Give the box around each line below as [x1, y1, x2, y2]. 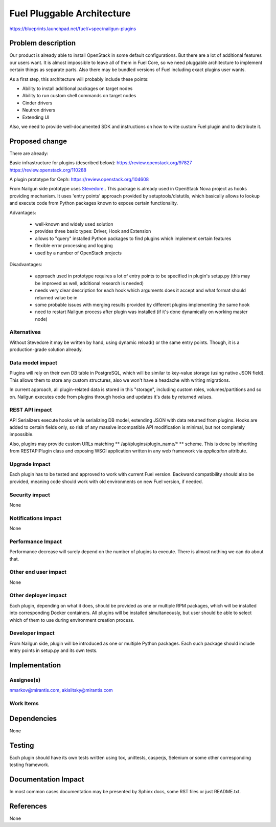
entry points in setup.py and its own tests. [9, 647, 98, 654]
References [9, 801, 47, 811]
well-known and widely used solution [35, 221, 113, 227]
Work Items [9, 700, 39, 707]
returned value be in [35, 294, 78, 300]
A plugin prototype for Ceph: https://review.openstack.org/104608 [9, 177, 149, 183]
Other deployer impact [9, 592, 67, 599]
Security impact [9, 491, 51, 498]
